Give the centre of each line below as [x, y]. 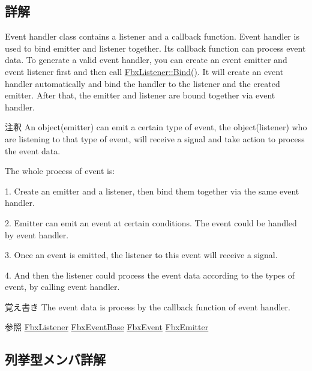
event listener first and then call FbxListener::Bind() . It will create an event [144, 71]
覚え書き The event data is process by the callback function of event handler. [148, 306]
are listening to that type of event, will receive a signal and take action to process [155, 138]
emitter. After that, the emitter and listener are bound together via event [140, 95]
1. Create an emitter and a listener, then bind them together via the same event [152, 191]
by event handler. [37, 234]
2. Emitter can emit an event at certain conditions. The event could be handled [151, 222]
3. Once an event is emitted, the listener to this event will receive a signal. [141, 255]
